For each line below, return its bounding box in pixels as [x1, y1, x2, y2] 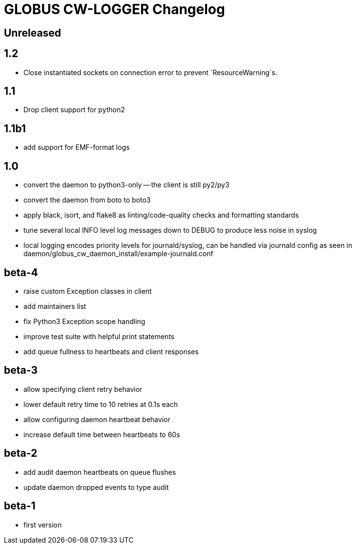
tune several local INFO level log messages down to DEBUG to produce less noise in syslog [23, 226, 317, 235]
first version [23, 520, 62, 529]
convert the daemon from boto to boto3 [23, 196, 151, 204]
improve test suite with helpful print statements [23, 332, 175, 341]
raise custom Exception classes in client [23, 286, 152, 295]
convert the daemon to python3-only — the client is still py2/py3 [23, 181, 230, 189]
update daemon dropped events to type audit [23, 483, 169, 491]
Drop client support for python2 [23, 105, 125, 114]
